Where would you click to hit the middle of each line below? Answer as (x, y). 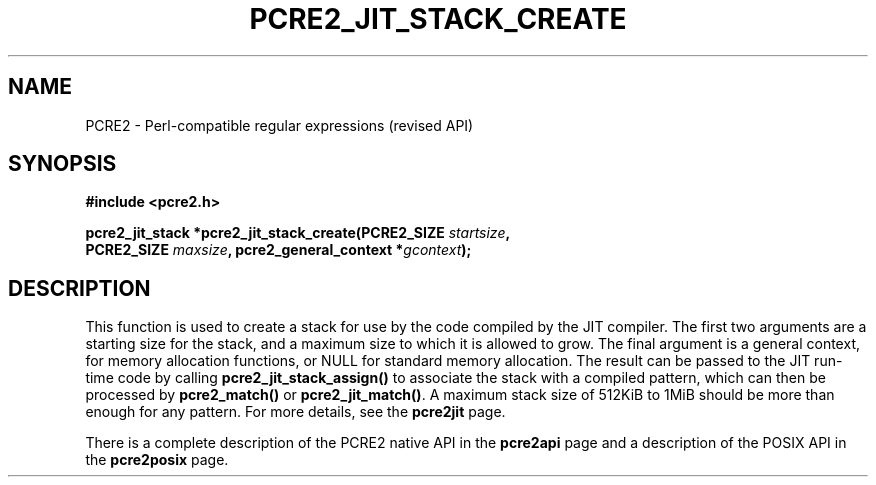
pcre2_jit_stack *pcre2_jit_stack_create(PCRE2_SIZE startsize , (298, 233)
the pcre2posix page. (157, 460)
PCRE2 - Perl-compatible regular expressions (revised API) (279, 125)
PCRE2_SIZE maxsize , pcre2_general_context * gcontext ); (278, 250)
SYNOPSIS (62, 164)
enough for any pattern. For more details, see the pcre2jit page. (295, 412)
